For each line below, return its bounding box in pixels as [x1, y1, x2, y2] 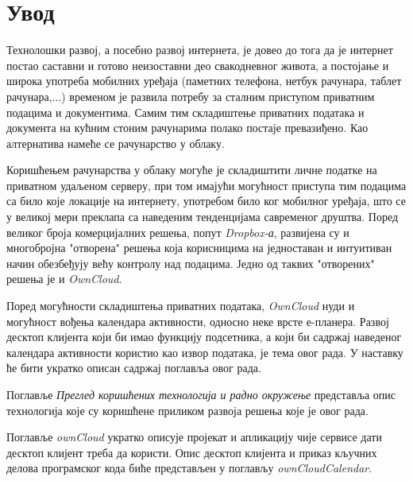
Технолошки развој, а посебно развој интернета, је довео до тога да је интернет [6, 41, 393, 58]
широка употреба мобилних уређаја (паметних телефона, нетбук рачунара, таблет [6, 72, 402, 89]
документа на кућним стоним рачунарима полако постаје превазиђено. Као [6, 119, 369, 136]
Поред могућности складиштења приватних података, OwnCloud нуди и [6, 297, 355, 314]
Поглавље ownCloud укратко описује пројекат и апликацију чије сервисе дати [6, 429, 382, 445]
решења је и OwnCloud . [6, 270, 122, 287]
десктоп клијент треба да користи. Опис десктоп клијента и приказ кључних [6, 444, 377, 460]
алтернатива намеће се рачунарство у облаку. [6, 134, 225, 151]
